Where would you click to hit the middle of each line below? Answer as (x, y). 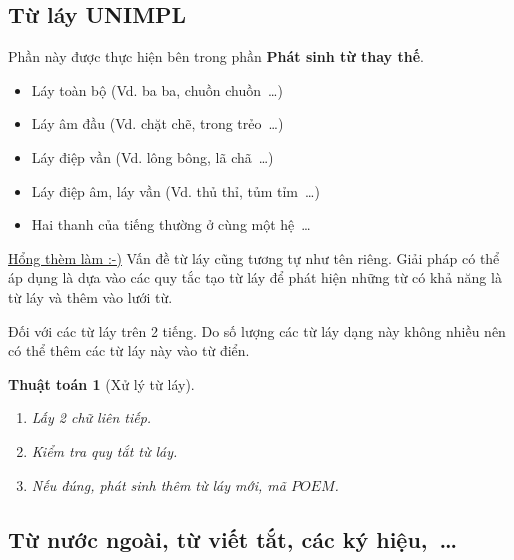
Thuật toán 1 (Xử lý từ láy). (101, 383)
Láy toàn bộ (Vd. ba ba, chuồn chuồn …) (157, 89)
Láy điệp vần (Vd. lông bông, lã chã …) (152, 156)
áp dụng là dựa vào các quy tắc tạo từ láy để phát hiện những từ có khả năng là (255, 277)
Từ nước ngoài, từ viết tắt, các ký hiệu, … (233, 538)
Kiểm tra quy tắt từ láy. (104, 450)
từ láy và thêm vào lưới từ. (90, 296)
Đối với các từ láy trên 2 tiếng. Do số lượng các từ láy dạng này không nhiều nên (257, 330)
